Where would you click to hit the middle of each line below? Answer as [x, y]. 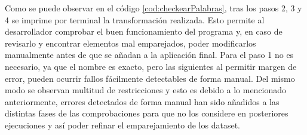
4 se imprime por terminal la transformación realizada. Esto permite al [135, 19]
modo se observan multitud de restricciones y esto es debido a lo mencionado [146, 90]
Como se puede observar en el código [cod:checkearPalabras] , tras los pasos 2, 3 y [153, 8]
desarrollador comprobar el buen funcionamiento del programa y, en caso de [144, 31]
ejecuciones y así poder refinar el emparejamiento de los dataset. [122, 125]
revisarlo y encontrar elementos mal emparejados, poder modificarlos [131, 43]
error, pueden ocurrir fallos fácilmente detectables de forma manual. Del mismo [150, 78]
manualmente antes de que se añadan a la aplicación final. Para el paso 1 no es [149, 55]
